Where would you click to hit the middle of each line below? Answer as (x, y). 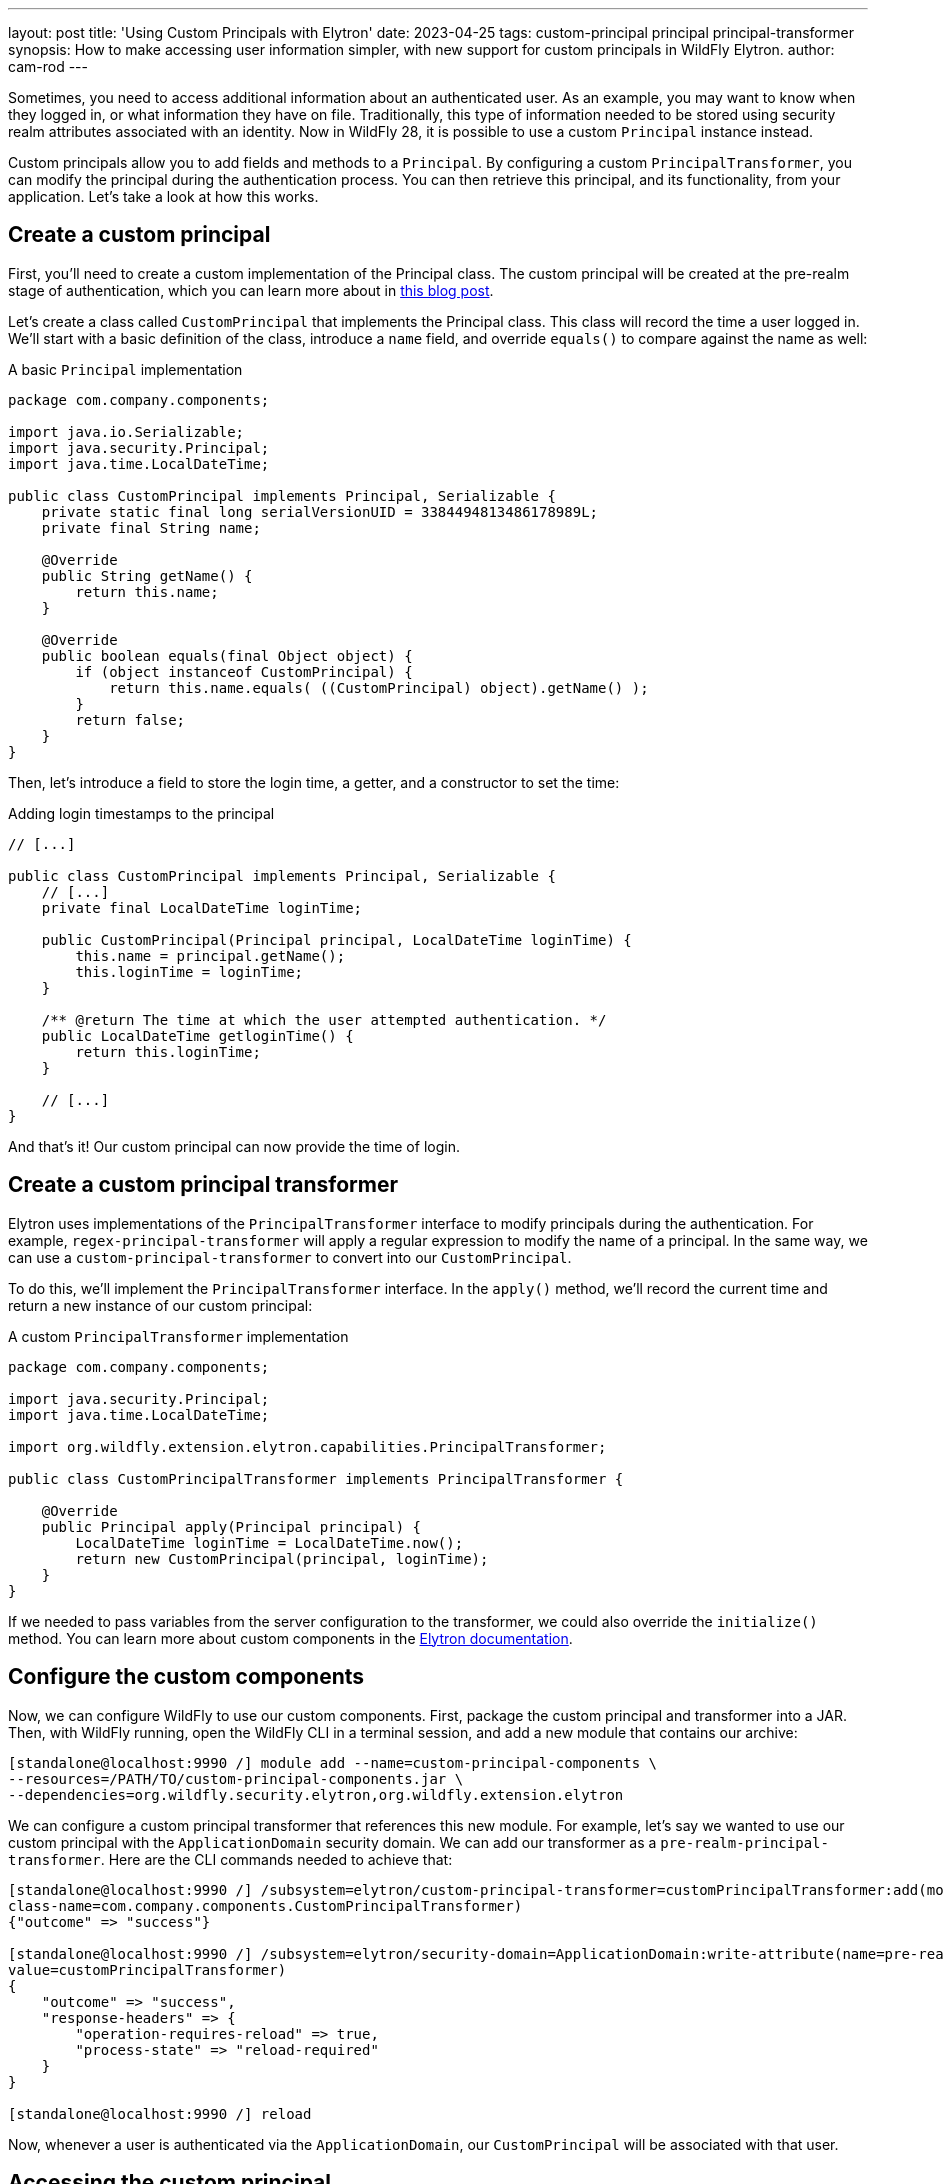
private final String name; (151, 527)
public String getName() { (147, 575)
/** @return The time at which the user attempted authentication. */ (324, 1019)
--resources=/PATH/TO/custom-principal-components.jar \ (236, 1778)
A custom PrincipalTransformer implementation (178, 1336)
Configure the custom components (186, 1677)
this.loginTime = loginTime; (189, 971)
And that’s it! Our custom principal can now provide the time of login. (234, 1146)
